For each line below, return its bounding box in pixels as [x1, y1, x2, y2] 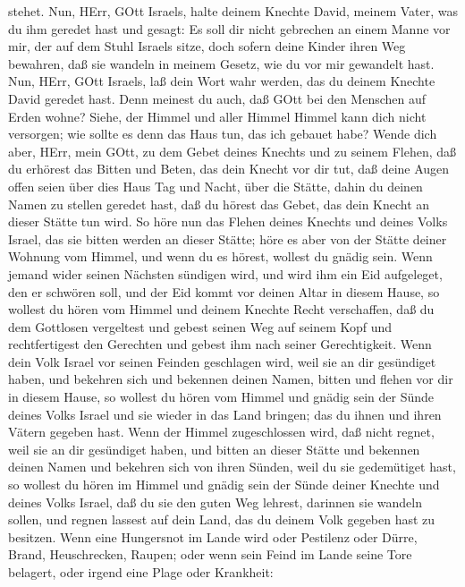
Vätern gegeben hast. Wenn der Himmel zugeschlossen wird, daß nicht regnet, [8, 422, 435, 441]
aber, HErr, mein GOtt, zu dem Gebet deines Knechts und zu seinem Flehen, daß [8, 141, 457, 160]
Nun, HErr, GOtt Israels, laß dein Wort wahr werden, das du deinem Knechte [8, 72, 435, 90]
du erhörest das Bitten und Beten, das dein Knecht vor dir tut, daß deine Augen [8, 159, 450, 178]
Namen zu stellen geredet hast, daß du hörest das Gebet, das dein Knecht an [8, 194, 430, 213]
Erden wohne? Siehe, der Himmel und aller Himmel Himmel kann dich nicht [8, 106, 427, 125]
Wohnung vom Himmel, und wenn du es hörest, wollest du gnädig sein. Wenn [8, 247, 433, 266]
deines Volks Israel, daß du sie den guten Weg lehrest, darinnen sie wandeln [8, 492, 422, 511]
